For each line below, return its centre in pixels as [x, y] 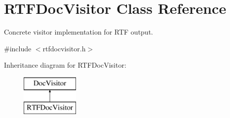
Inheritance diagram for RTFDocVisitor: [65, 65]
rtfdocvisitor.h [64, 48]
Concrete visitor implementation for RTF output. [78, 32]
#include [18, 48]
